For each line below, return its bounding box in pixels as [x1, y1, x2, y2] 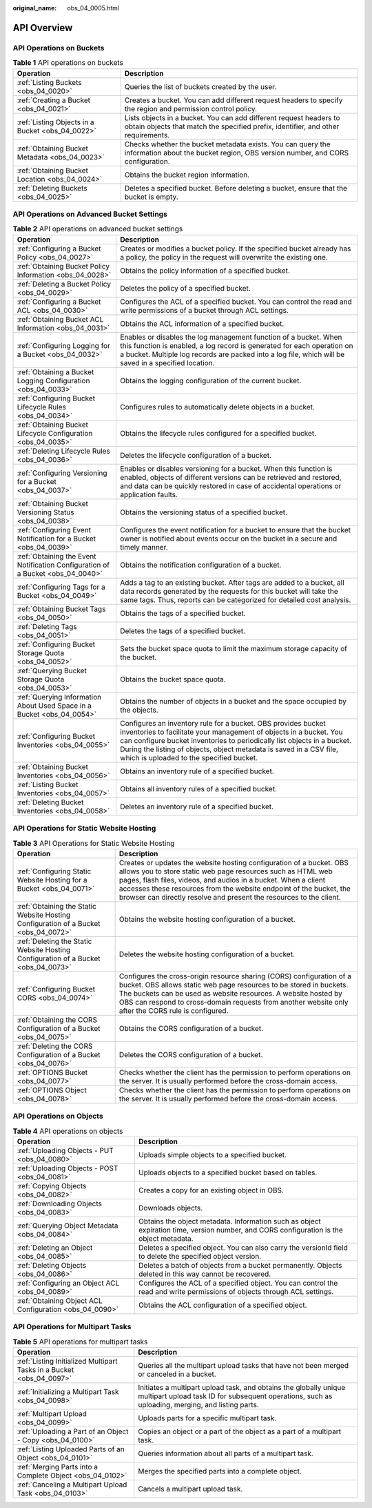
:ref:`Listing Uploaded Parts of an [17, 1444, 125, 1454]
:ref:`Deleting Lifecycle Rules [17, 446, 110, 456]
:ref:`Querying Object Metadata [17, 1221, 118, 1230]
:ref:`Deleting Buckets [17, 183, 87, 193]
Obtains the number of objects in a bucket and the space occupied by [120, 696, 347, 706]
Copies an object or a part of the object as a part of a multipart [138, 1427, 341, 1436]
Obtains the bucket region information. [124, 170, 250, 180]
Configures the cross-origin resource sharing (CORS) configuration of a [118, 971, 351, 980]
